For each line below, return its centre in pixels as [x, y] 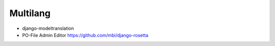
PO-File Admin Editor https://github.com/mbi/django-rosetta [85, 35]
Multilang [30, 13]
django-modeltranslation [48, 28]
